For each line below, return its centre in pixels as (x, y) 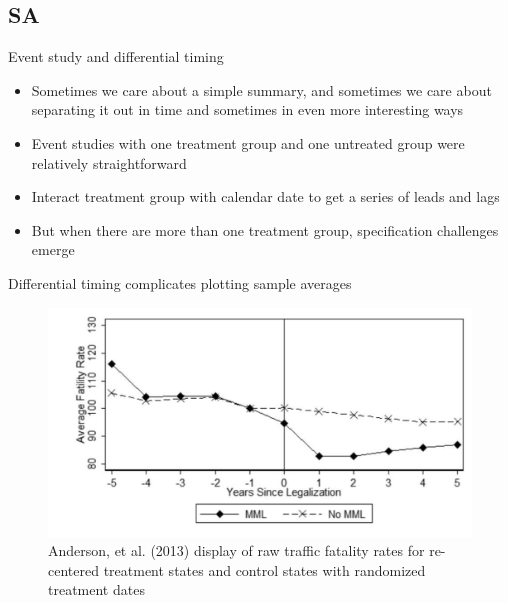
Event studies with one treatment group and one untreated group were (248, 142)
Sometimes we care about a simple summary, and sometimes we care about (261, 89)
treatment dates (96, 589)
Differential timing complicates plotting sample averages (180, 282)
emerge (53, 249)
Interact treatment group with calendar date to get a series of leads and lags (265, 196)
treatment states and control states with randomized (264, 569)
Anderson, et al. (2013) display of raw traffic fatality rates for (236, 550)
